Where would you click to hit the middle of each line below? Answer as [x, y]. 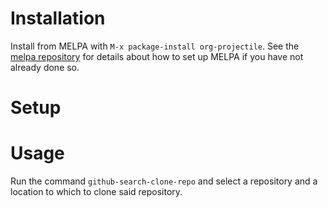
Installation [58, 18]
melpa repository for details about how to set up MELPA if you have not [157, 56]
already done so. [45, 67]
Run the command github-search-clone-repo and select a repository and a [164, 181]
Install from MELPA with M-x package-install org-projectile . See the [155, 46]
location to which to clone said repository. [96, 192]
